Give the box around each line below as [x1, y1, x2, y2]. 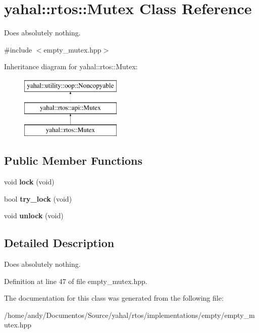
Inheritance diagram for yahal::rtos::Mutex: [4, 61, 138, 72]
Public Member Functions [4, 153, 142, 168]
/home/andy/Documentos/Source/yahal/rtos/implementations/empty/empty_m [4, 309, 255, 320]
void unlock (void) [4, 210, 64, 221]
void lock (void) [4, 176, 55, 187]
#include [4, 44, 32, 55]
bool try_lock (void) [4, 193, 72, 204]
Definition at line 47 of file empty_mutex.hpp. [4, 275, 147, 286]
